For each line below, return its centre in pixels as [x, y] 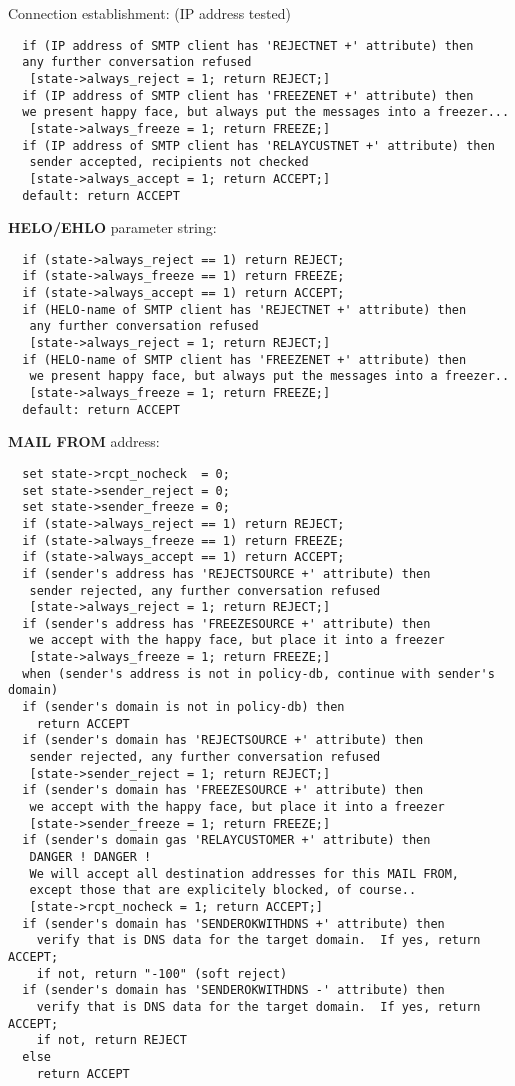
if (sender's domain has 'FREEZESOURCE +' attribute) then [223, 790]
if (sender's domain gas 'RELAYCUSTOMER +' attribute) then [226, 840]
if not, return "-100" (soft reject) [162, 973]
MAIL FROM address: [84, 441]
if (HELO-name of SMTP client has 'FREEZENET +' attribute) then [244, 359]
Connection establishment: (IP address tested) [149, 13]
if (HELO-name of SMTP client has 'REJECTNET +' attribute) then [244, 309]
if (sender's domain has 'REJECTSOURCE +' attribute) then [223, 740]
